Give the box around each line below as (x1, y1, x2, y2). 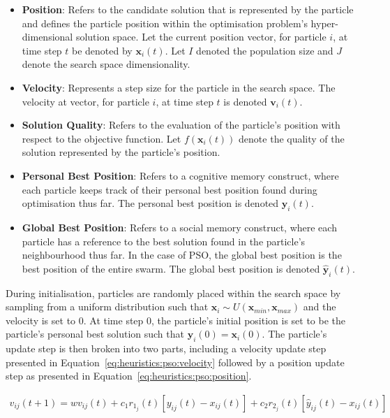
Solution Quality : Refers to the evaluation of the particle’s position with (22, 117, 340, 132)
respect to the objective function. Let (22, 131, 181, 145)
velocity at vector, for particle (22, 94, 149, 108)
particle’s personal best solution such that (6, 326, 184, 341)
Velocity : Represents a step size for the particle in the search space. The (22, 80, 336, 94)
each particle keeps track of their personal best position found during (22, 182, 317, 196)
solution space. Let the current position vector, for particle (75, 29, 327, 44)
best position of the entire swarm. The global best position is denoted (22, 261, 320, 275)
